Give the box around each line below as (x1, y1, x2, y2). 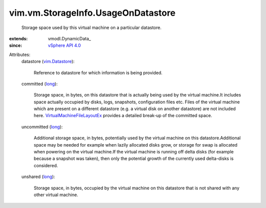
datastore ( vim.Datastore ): (21, 59, 75, 64)
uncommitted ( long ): (21, 123, 63, 130)
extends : (9, 35, 28, 41)
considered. (33, 162, 58, 168)
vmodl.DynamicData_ (48, 35, 91, 41)
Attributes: (9, 52, 31, 58)
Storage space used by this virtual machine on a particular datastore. (21, 25, 162, 30)
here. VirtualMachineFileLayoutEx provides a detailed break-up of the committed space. (33, 113, 212, 119)
